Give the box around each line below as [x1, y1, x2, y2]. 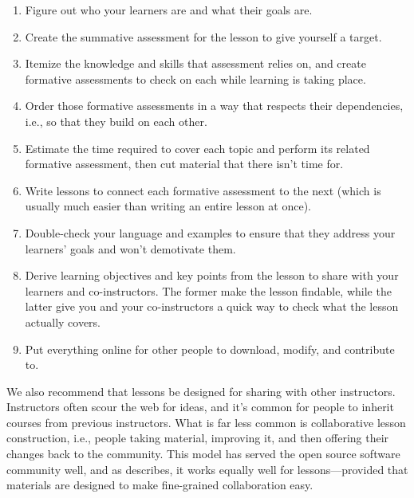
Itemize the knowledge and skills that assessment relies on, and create [25, 55, 366, 72]
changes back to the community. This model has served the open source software [6, 445, 400, 462]
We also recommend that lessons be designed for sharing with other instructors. [6, 382, 396, 399]
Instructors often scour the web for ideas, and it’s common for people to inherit [6, 398, 394, 415]
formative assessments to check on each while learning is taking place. [25, 70, 366, 87]
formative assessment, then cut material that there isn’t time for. [25, 155, 344, 172]
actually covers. [25, 313, 101, 330]
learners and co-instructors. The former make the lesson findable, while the [25, 282, 392, 299]
